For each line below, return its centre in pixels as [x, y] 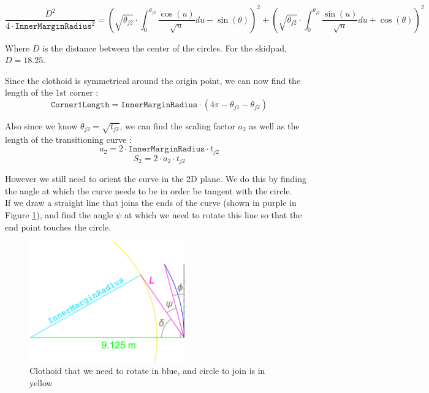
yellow [41, 382]
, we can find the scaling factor [177, 125]
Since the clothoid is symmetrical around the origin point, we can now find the [153, 80]
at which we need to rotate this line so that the [213, 214]
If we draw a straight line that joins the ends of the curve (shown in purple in [151, 203]
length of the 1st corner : [52, 92]
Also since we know [41, 125]
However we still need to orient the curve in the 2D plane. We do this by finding [156, 179]
